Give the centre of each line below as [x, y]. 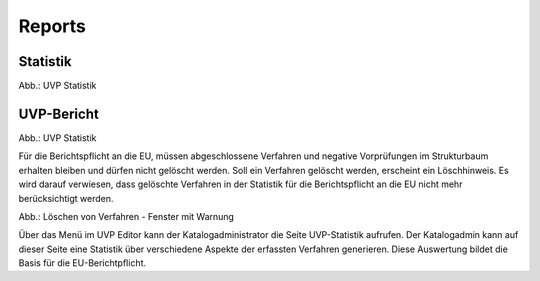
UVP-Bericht [58, 113]
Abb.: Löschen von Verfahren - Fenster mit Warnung [126, 216]
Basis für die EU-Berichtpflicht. [82, 263]
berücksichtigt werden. [66, 198]
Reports [52, 26]
